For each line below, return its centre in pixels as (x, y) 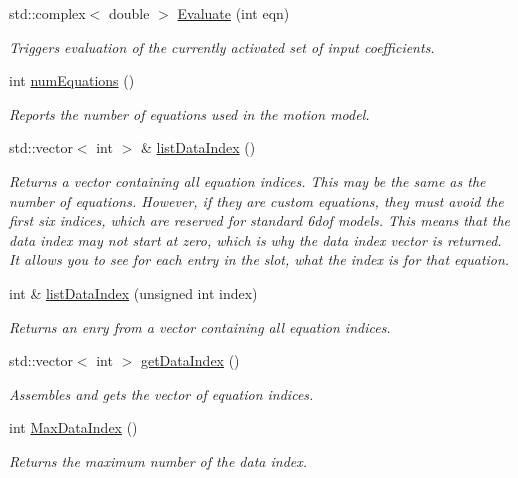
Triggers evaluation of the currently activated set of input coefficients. (222, 46)
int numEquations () (72, 80)
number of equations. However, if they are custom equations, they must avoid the (256, 200)
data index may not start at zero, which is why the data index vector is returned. (255, 239)
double (129, 13)
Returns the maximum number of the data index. (158, 460)
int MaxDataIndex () (73, 427)
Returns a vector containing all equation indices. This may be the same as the (247, 180)
